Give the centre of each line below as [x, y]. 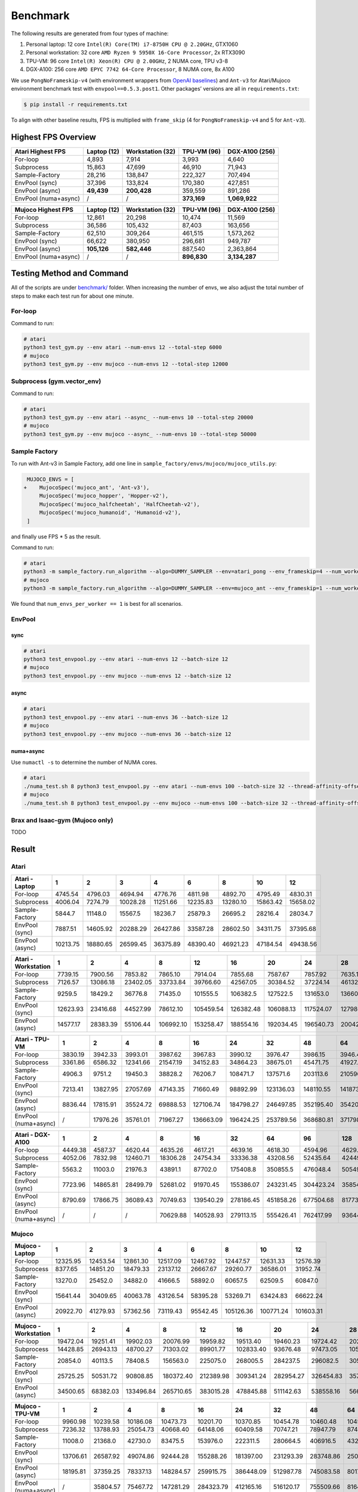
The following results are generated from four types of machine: [90, 33]
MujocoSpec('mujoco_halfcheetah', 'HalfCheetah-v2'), [119, 504]
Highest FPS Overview [54, 137]
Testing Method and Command [70, 274]
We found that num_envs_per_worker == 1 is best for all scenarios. [97, 604]
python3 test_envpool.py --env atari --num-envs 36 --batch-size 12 [126, 717]
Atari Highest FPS [40, 151]
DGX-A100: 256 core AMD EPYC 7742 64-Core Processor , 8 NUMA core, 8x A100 [130, 69]
